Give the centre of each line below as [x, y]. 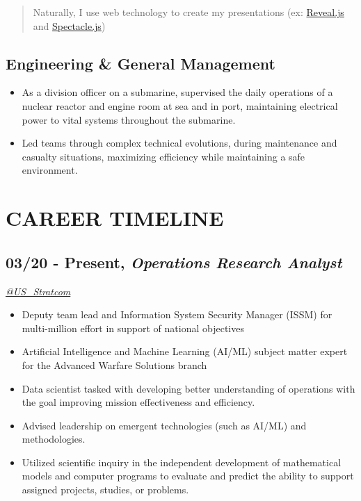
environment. [50, 170]
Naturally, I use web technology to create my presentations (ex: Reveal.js [188, 12]
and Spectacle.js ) [69, 25]
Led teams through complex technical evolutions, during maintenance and [179, 143]
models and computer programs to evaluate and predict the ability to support [188, 476]
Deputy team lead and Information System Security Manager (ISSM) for [177, 314]
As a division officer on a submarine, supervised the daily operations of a [177, 92]
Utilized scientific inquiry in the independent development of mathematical [182, 462]
